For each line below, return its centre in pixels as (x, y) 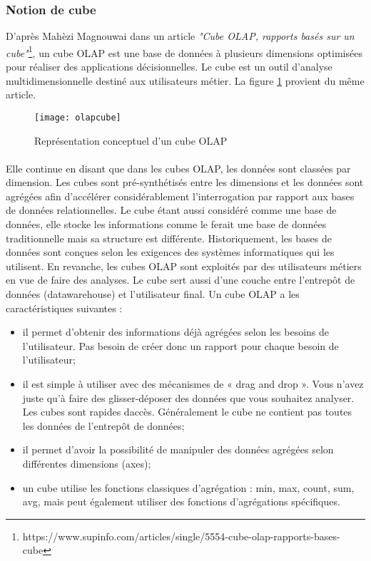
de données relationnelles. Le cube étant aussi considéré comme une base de (171, 210)
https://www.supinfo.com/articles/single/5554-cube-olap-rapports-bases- (181, 536)
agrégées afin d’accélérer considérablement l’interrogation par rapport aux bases (180, 196)
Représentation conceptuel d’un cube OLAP (131, 140)
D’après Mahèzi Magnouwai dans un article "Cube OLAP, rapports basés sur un (180, 36)
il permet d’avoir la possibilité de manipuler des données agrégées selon (178, 449)
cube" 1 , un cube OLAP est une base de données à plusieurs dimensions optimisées (184, 51)
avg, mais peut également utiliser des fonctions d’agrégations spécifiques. (181, 501)
